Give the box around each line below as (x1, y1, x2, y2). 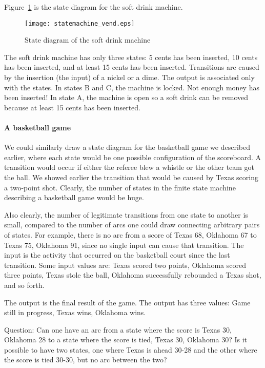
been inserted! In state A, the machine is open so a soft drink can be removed (4, 92, 249, 103)
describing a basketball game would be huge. (4, 192, 144, 203)
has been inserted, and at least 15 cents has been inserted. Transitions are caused (4, 62, 259, 72)
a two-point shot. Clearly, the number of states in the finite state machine (4, 182, 236, 192)
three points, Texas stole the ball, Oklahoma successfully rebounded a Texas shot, (4, 269, 261, 280)
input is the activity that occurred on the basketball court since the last (4, 249, 230, 260)
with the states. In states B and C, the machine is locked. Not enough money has (4, 82, 259, 92)
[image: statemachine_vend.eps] (25, 20, 135, 27)
